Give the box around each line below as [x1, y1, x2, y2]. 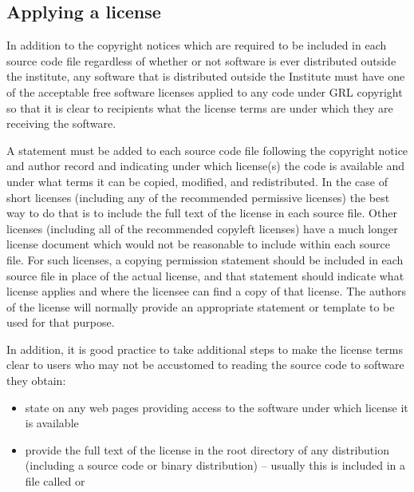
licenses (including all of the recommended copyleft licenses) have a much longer [6, 220, 398, 236]
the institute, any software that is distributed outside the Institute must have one [6, 68, 405, 85]
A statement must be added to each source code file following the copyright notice [6, 141, 408, 158]
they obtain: [6, 372, 66, 389]
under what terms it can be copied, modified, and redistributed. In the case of [6, 173, 388, 189]
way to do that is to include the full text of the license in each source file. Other [6, 204, 397, 221]
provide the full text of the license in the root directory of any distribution [25, 441, 389, 458]
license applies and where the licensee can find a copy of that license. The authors [6, 283, 406, 300]
